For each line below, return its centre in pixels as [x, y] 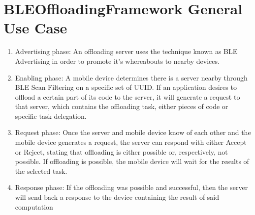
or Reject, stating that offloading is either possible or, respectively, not [121, 151]
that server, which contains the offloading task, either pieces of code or [122, 106]
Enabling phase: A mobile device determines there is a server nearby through [131, 77]
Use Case [35, 28]
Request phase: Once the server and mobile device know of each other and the [133, 132]
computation [34, 206]
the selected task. [41, 171]
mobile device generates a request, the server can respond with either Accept [131, 142]
